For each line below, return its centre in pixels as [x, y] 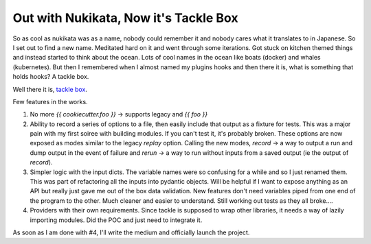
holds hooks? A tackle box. [51, 77]
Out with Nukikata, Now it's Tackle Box [125, 18]
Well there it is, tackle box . [50, 89]
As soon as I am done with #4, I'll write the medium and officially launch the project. [131, 232]
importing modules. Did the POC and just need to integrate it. [116, 220]
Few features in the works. [50, 101]
